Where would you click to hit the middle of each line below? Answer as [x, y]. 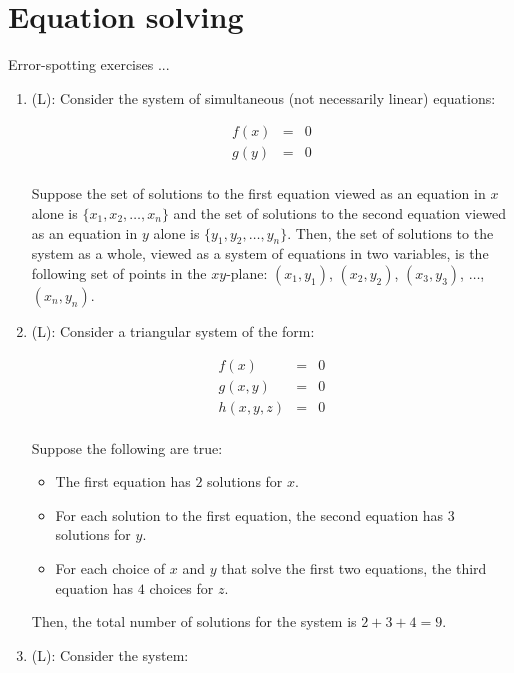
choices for [181, 587]
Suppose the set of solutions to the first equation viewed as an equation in [258, 193]
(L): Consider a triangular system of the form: [173, 330]
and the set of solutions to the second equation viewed [340, 213]
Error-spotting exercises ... [89, 64]
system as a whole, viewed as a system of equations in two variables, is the [260, 253]
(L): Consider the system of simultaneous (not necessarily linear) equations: [263, 97]
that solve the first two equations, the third [354, 568]
